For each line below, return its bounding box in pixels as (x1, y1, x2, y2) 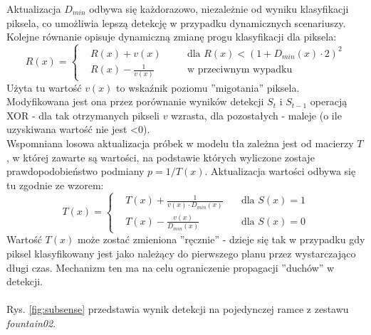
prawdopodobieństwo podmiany (6, 164, 145, 179)
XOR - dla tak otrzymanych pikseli (6, 107, 160, 122)
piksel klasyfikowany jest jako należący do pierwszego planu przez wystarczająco (6, 246, 356, 261)
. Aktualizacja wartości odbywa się (204, 164, 356, 179)
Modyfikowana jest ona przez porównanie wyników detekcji (6, 94, 264, 109)
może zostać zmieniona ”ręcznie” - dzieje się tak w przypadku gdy (77, 232, 365, 247)
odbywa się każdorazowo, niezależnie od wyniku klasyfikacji (89, 1, 349, 16)
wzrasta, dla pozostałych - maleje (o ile (171, 107, 342, 122)
